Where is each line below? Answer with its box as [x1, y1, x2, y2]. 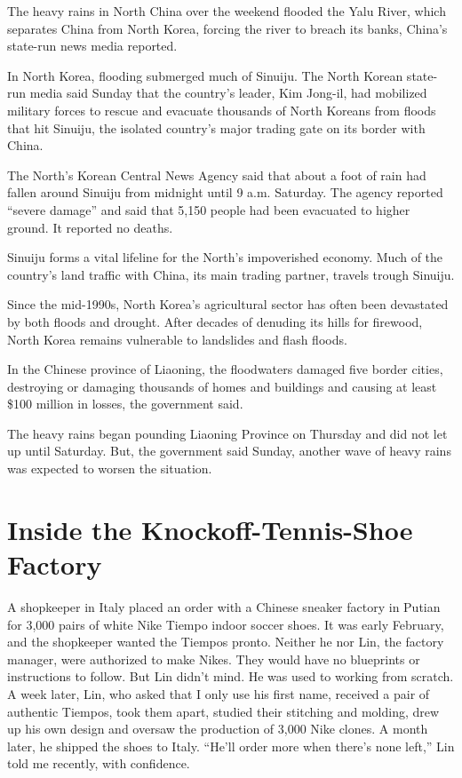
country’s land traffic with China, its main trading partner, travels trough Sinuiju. [7, 265, 455, 283]
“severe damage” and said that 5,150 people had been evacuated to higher [7, 200, 410, 218]
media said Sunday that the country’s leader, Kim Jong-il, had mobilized [29, 83, 427, 102]
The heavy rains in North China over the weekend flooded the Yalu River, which [7, 2, 446, 20]
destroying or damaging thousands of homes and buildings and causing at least [7, 377, 437, 395]
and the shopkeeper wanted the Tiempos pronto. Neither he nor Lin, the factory [7, 632, 444, 651]
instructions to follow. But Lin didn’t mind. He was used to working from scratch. [7, 667, 454, 686]
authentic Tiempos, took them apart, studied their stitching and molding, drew [7, 702, 440, 720]
